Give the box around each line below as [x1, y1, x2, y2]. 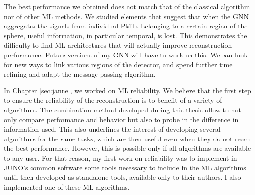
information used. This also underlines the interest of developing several [4, 124, 221, 134]
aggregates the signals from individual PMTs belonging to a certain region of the [4, 21, 248, 31]
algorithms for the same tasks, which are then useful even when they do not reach [4, 133, 251, 143]
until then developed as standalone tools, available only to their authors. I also [4, 172, 241, 182]
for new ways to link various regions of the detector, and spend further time [4, 59, 233, 69]
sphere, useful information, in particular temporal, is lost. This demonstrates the [4, 30, 247, 40]
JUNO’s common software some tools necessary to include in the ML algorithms [4, 162, 246, 172]
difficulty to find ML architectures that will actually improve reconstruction [4, 40, 232, 50]
